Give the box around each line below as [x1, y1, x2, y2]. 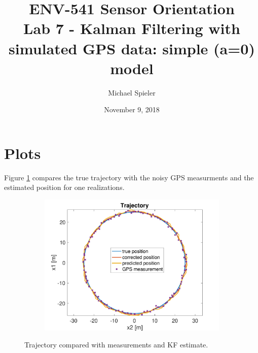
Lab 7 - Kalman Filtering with [23, 18, 240, 39]
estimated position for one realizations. [4, 182, 125, 192]
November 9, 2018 [104, 104, 160, 115]
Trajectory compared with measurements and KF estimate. [24, 339, 208, 350]
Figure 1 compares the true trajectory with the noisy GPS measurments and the [4, 172, 254, 182]
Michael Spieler [108, 87, 156, 98]
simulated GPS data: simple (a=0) [9, 38, 255, 58]
